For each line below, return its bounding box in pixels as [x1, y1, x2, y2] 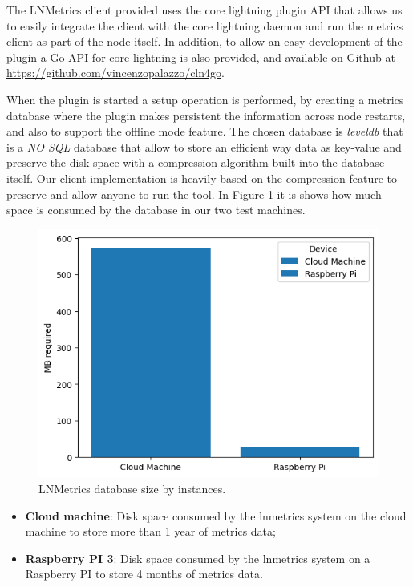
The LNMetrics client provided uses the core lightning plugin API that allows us [6, 2, 403, 18]
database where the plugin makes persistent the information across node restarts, [6, 107, 406, 123]
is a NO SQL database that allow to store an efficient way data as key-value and [6, 138, 402, 155]
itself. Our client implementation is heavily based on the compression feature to [6, 169, 397, 186]
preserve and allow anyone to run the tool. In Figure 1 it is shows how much [6, 185, 382, 202]
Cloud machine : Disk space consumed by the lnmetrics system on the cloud [25, 507, 407, 524]
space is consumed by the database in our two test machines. [6, 201, 306, 218]
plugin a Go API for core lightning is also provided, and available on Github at [6, 48, 395, 65]
